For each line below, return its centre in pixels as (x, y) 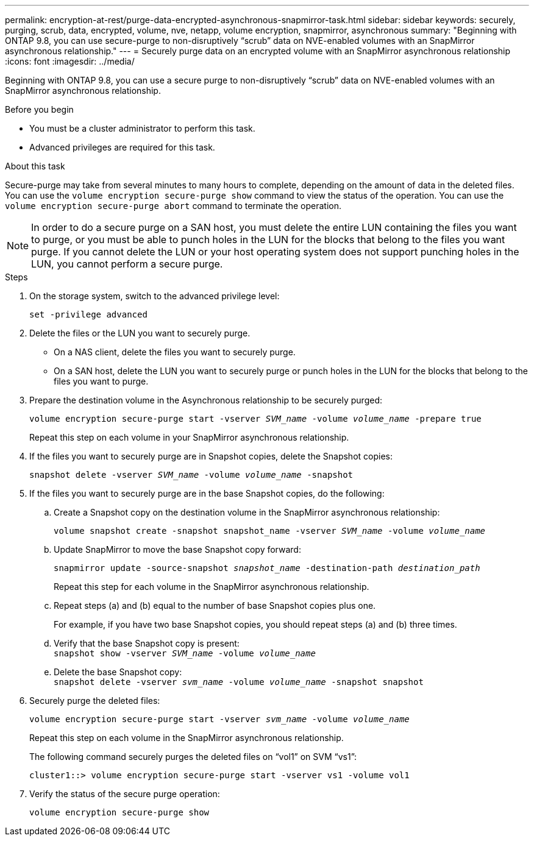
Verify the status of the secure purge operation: (125, 794)
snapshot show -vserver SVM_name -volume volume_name (185, 653)
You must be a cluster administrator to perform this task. (142, 128)
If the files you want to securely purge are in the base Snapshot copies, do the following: (207, 493)
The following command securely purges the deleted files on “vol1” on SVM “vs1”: (193, 757)
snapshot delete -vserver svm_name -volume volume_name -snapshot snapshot (239, 682)
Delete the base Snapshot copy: (118, 672)
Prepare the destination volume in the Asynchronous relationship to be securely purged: (206, 400)
